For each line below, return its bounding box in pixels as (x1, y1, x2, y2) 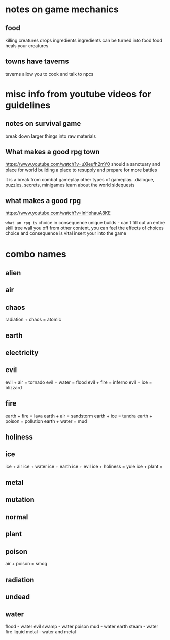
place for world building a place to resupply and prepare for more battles (5, 166, 157, 173)
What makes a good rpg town (5, 148, 100, 156)
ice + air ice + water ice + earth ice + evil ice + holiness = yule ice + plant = (5, 463, 163, 469)
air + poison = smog (5, 561, 47, 567)
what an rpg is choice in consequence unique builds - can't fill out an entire (5, 220, 165, 226)
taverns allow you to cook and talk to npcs (5, 71, 94, 77)
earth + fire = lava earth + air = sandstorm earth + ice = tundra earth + (5, 413, 153, 419)
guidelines (5, 99, 51, 111)
